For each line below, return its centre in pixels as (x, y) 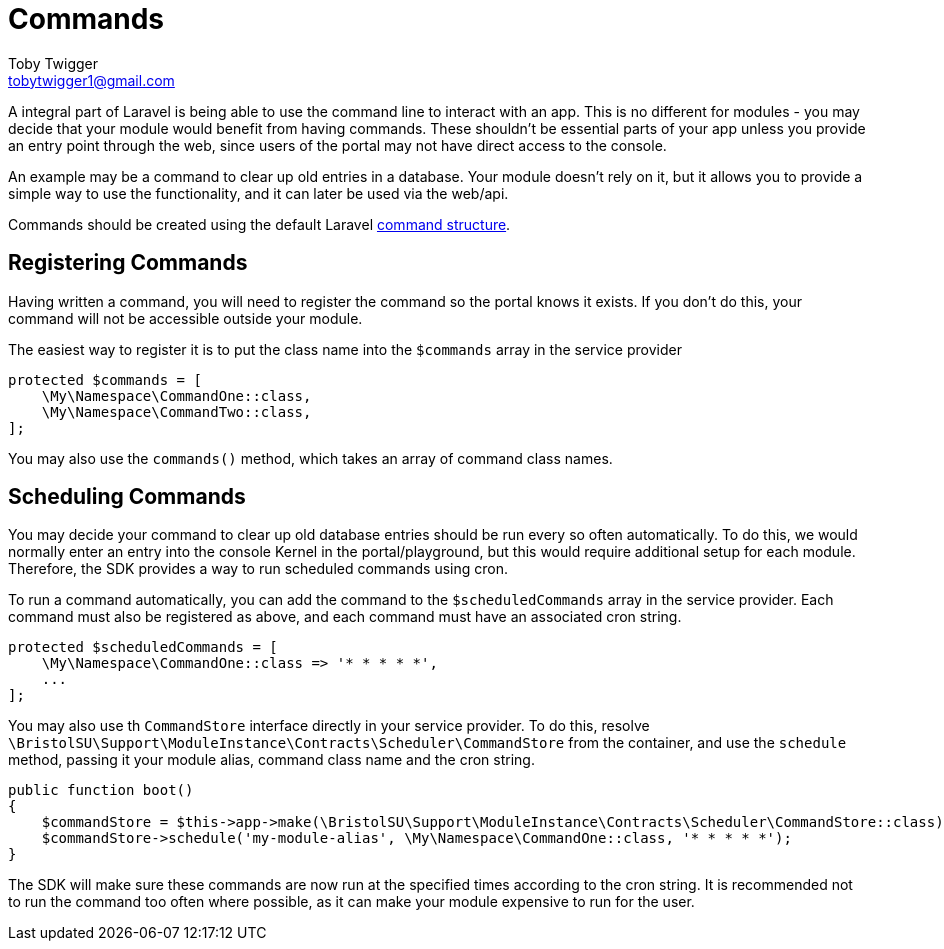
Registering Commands (128, 263)
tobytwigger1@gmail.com (91, 80)
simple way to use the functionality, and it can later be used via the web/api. (258, 193)
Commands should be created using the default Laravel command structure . (259, 224)
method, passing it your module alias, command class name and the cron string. (271, 760)
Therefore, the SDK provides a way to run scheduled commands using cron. (258, 569)
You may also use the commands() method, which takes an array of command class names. (310, 458)
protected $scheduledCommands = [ (143, 647)
